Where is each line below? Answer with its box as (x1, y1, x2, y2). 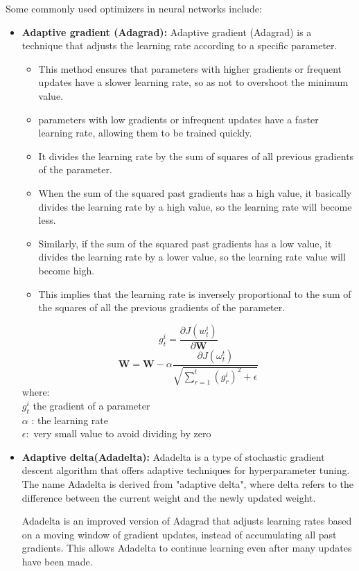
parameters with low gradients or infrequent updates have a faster (38, 112, 319, 126)
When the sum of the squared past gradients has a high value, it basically (38, 185, 352, 200)
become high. (38, 263, 95, 277)
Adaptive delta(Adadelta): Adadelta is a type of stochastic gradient (21, 449, 325, 464)
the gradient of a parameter (33, 398, 150, 412)
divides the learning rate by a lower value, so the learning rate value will (38, 249, 346, 264)
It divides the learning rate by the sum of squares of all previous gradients (38, 148, 354, 163)
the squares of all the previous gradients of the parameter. (38, 300, 286, 315)
